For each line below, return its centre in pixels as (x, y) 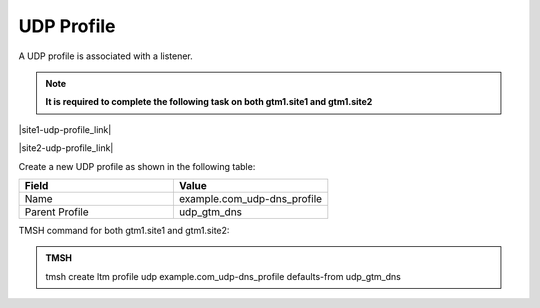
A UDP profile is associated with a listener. (106, 56)
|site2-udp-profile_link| (66, 148)
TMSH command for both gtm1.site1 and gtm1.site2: (124, 230)
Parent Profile (56, 212)
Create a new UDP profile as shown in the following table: (137, 166)
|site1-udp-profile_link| (65, 129)
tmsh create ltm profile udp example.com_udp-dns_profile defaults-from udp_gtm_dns (223, 276)
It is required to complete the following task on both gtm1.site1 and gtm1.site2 (209, 102)
